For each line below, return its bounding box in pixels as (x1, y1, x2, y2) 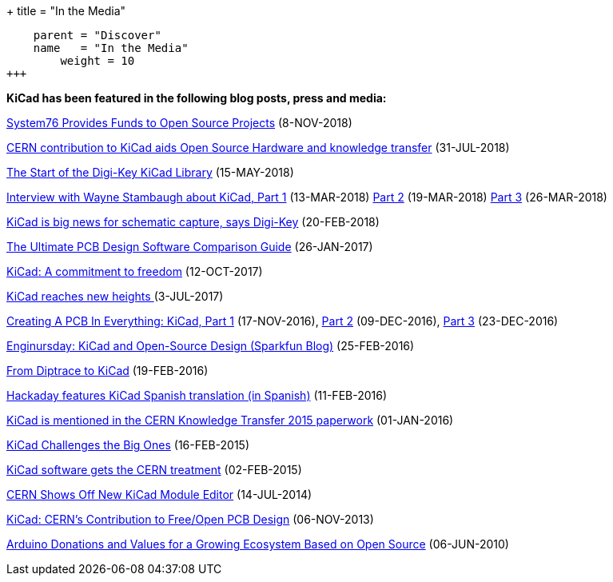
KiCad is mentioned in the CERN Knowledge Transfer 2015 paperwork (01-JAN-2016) (6, 413, 454, 427)
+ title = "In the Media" (6, 4, 126, 18)
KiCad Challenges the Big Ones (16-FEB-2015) (6, 438, 249, 452)
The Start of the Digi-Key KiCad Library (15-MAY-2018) (6, 165, 294, 179)
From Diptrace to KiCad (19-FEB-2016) (6, 364, 209, 377)
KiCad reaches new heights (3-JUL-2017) (6, 289, 224, 303)
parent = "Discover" (33, 29, 161, 42)
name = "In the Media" (33, 42, 189, 54)
